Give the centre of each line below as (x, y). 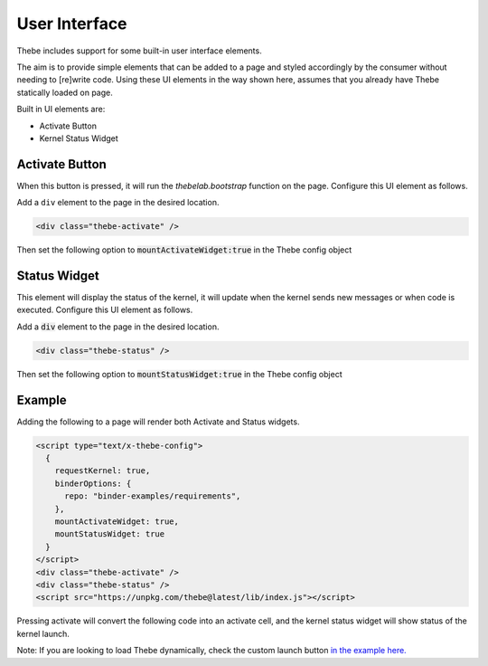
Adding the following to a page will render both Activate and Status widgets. (158, 422)
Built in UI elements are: (61, 109)
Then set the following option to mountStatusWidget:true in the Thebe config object (179, 374)
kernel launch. (43, 633)
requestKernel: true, (103, 471)
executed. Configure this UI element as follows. (105, 310)
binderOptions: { (93, 483)
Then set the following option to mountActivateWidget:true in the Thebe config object (184, 250)
